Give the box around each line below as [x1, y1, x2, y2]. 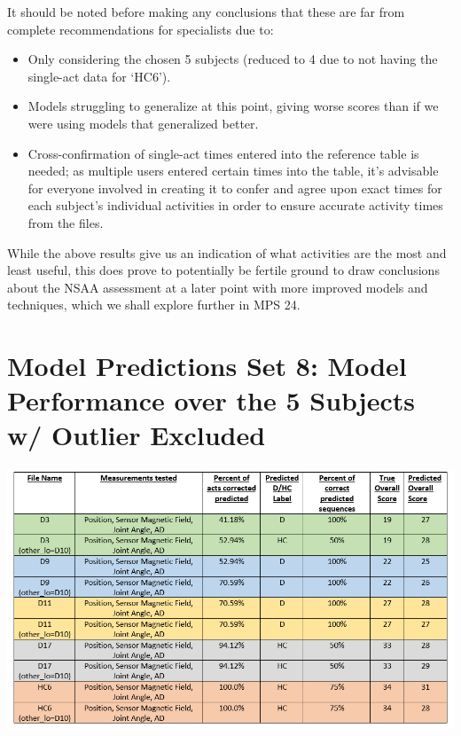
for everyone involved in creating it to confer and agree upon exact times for [27, 178, 442, 197]
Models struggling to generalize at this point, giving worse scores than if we [27, 97, 439, 115]
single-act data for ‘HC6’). [27, 67, 171, 85]
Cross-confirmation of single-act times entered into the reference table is [27, 144, 419, 162]
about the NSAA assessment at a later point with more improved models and [7, 278, 428, 296]
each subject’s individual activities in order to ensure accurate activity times [27, 196, 443, 215]
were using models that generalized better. [27, 114, 259, 132]
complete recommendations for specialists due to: [7, 20, 274, 38]
